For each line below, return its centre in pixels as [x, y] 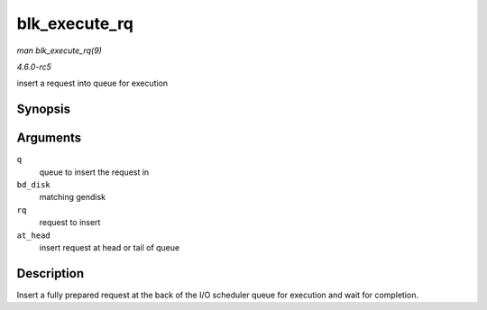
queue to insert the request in [94, 172]
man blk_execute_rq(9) [60, 50]
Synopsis [44, 109]
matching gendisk [73, 197]
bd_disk [34, 185]
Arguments [49, 138]
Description [51, 274]
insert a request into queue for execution [92, 83]
